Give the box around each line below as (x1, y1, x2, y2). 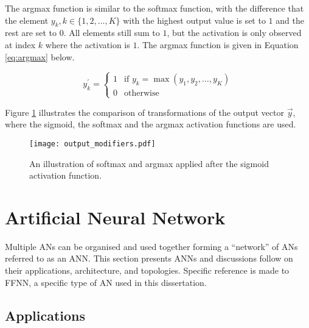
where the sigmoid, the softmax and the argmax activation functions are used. (5, 118, 296, 130)
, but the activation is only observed (167, 26, 302, 39)
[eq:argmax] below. (5, 50, 75, 63)
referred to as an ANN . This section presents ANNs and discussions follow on (5, 252, 293, 265)
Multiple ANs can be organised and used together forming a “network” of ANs (5, 240, 298, 252)
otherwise (124, 89, 159, 98)
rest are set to (5, 26, 57, 39)
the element (5, 13, 49, 26)
